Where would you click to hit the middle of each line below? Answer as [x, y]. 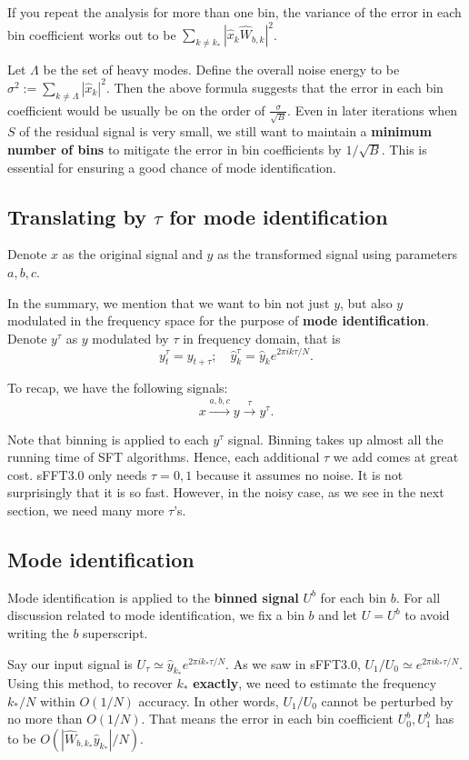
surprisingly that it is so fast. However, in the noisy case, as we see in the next [226, 492]
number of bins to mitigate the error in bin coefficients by [175, 150]
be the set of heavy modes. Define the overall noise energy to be [221, 69]
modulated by [130, 338]
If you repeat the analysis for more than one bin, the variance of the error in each [234, 12]
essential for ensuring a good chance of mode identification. [172, 167]
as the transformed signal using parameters [337, 254]
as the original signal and [132, 254]
